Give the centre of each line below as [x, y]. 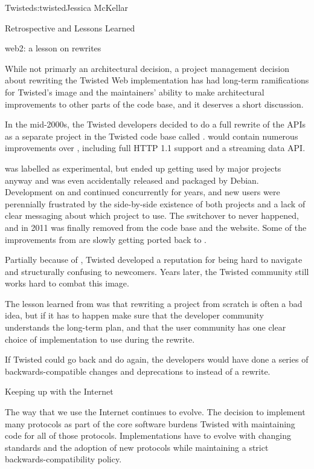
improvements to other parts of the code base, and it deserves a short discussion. [154, 104]
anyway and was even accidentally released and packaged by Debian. [132, 180]
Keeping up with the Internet [59, 391]
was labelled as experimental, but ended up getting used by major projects [143, 168]
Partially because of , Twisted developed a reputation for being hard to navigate [154, 260]
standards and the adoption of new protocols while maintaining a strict [137, 447]
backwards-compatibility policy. [63, 459]
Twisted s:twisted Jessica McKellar [67, 7]
